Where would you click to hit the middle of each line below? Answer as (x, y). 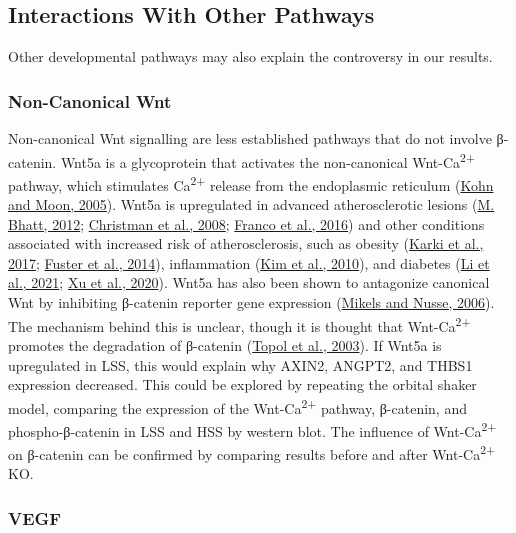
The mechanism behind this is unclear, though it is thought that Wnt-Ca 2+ (239, 324)
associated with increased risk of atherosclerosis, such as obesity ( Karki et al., (246, 243)
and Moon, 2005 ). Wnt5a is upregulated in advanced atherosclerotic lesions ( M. (251, 204)
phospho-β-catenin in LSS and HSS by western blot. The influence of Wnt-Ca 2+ (252, 429)
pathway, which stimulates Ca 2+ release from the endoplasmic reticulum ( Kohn (251, 183)
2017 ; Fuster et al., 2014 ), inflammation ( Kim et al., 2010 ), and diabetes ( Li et (249, 262)
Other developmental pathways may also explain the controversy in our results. (250, 56)
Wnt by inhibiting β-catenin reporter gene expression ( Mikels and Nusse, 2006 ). (251, 302)
